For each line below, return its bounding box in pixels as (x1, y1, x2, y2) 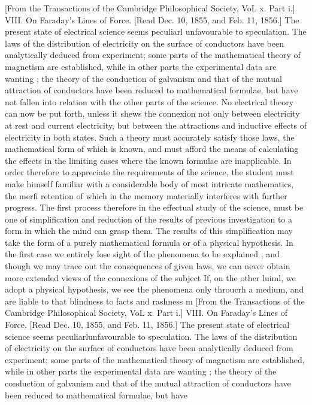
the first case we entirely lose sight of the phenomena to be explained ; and (5, 248, 280, 260)
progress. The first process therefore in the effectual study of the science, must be (5, 201, 304, 214)
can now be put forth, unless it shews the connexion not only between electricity (5, 107, 300, 120)
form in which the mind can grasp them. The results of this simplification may (5, 224, 293, 237)
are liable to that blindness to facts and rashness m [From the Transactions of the (5, 294, 305, 307)
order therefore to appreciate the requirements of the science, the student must (5, 166, 294, 178)
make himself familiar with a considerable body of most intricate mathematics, (5, 177, 294, 190)
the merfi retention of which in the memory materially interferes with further (5, 189, 287, 202)
